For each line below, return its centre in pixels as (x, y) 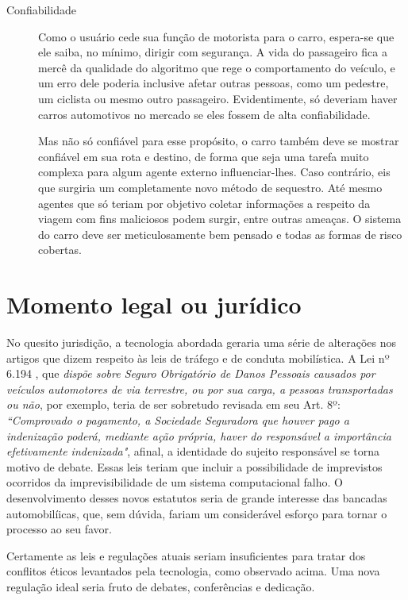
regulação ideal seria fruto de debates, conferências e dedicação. (161, 586)
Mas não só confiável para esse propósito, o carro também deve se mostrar (219, 141)
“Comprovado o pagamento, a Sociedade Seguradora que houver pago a (178, 420)
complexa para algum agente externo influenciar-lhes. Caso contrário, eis (214, 172)
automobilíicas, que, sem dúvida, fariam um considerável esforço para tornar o (197, 513)
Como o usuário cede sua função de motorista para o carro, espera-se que (216, 36)
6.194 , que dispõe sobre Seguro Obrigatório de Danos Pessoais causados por (191, 373)
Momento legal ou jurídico (154, 304)
